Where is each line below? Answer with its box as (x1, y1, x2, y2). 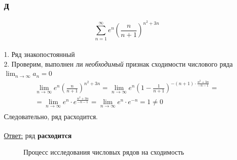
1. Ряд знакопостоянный (4, 49, 75, 59)
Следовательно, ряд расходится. (4, 111, 98, 122)
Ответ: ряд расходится (4, 130, 72, 141)
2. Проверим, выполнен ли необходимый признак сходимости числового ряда (4, 58, 233, 69)
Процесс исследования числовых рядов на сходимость (23, 146, 184, 157)
